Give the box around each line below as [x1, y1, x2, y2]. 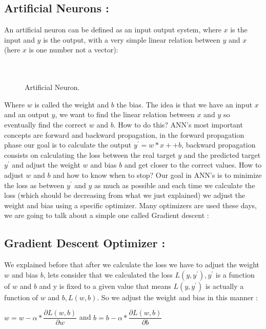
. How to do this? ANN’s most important [113, 119, 243, 130]
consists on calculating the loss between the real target [4, 149, 176, 160]
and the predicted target [183, 149, 261, 160]
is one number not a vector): [29, 44, 118, 55]
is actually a [205, 280, 244, 291]
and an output [4, 109, 49, 120]
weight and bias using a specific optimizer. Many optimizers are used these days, [4, 199, 257, 210]
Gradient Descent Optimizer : [4, 235, 166, 251]
